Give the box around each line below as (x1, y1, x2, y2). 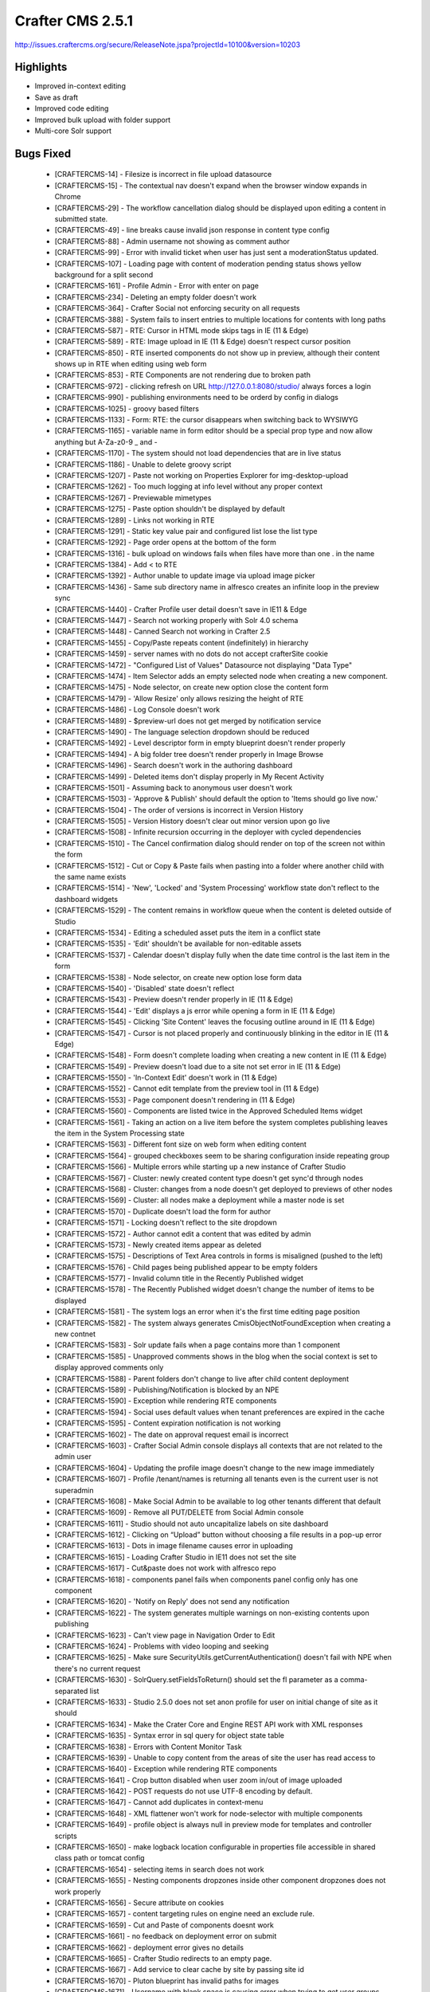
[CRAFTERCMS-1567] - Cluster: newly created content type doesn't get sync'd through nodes (54, 1173, 364, 1182)
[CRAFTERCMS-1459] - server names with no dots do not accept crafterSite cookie (54, 649, 328, 659)
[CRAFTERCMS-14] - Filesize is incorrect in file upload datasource (54, 170, 272, 179)
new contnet (54, 1329, 96, 1339)
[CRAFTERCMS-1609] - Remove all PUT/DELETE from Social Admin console (54, 1508, 304, 1517)
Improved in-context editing (34, 81, 127, 91)
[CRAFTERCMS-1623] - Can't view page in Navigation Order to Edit (54, 1630, 276, 1640)
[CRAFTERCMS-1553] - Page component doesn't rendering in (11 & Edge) (54, 1095, 295, 1104)
